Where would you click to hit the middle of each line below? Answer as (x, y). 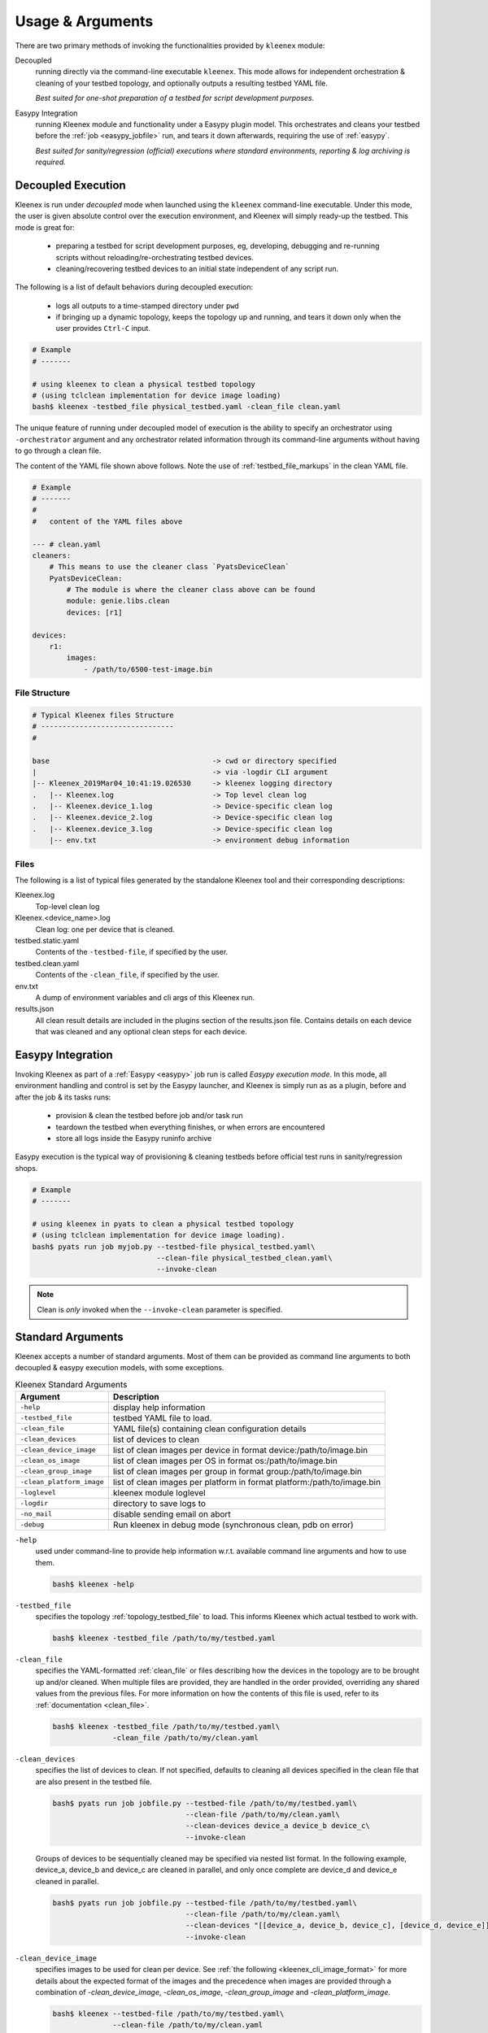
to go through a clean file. (58, 451)
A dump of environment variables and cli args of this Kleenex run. (145, 997)
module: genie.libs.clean (118, 601)
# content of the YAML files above (107, 521)
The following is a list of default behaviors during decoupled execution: (134, 287)
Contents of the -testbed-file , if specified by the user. (132, 952)
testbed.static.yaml (47, 940)
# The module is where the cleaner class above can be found (191, 590)
